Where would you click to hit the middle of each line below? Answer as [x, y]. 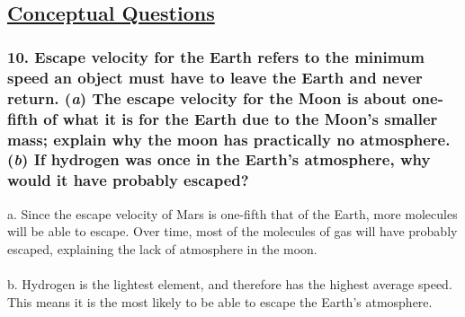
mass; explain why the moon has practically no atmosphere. [229, 139]
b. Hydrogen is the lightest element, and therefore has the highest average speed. [230, 284]
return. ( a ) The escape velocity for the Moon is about [207, 97]
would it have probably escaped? [128, 180]
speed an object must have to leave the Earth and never [215, 77]
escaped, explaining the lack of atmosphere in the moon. [162, 248]
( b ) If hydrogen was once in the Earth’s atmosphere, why [219, 159]
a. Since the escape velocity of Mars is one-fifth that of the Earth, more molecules [232, 213]
